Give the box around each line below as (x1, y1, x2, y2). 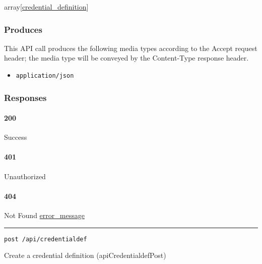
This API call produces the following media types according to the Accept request (4, 42, 257, 53)
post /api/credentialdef (4, 235, 87, 243)
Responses (4, 91, 47, 103)
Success (4, 132, 27, 142)
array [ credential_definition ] (4, 2, 89, 12)
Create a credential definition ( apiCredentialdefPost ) (4, 250, 166, 260)
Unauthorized (4, 171, 46, 181)
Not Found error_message (4, 210, 85, 221)
